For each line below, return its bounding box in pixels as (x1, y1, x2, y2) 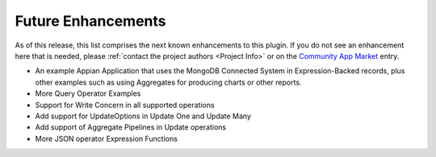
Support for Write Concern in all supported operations (35, 100, 215, 109)
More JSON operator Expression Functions (35, 134, 178, 143)
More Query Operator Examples (35, 89, 141, 98)
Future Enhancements (15, 12, 166, 30)
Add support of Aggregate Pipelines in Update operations (35, 122, 226, 132)
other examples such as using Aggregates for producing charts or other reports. (35, 77, 302, 87)
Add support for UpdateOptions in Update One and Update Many (35, 111, 252, 121)
